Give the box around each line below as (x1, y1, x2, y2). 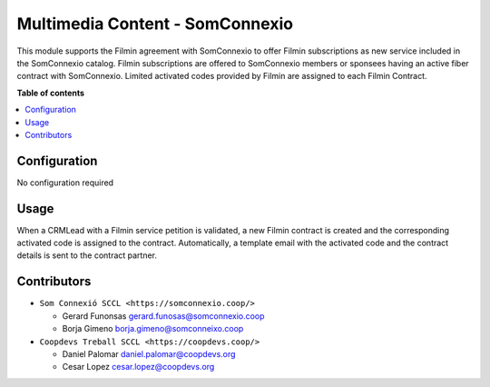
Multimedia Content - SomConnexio (16, 14, 294, 34)
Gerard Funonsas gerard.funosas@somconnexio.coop (62, 310, 265, 322)
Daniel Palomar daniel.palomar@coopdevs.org (62, 348, 236, 359)
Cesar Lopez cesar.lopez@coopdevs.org (62, 362, 215, 372)
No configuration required (16, 177, 113, 188)
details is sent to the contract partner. (16, 250, 158, 261)
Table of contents (16, 87, 85, 98)
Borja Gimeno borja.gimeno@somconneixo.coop (62, 323, 244, 334)
